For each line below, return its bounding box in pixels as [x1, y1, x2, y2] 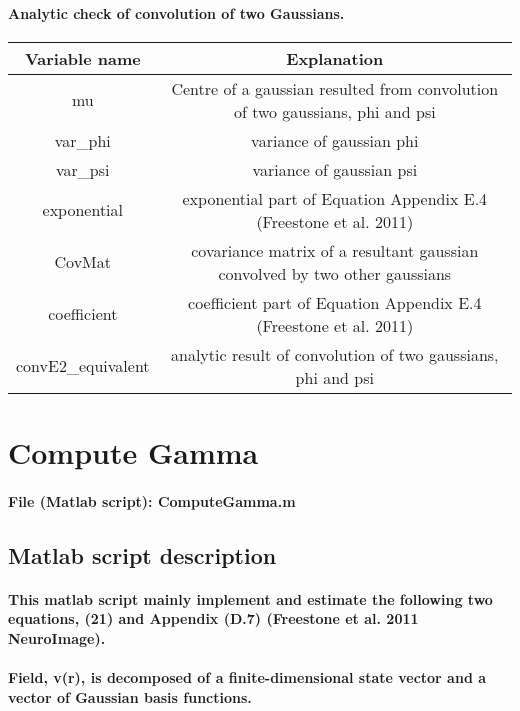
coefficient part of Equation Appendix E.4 [188, 290, 482, 314]
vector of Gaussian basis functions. [8, 686, 252, 707]
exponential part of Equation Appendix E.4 [182, 186, 488, 210]
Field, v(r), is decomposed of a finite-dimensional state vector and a [8, 667, 487, 688]
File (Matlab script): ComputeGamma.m [8, 490, 296, 511]
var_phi [54, 128, 111, 152]
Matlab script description [8, 539, 277, 570]
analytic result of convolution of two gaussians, [171, 342, 499, 366]
